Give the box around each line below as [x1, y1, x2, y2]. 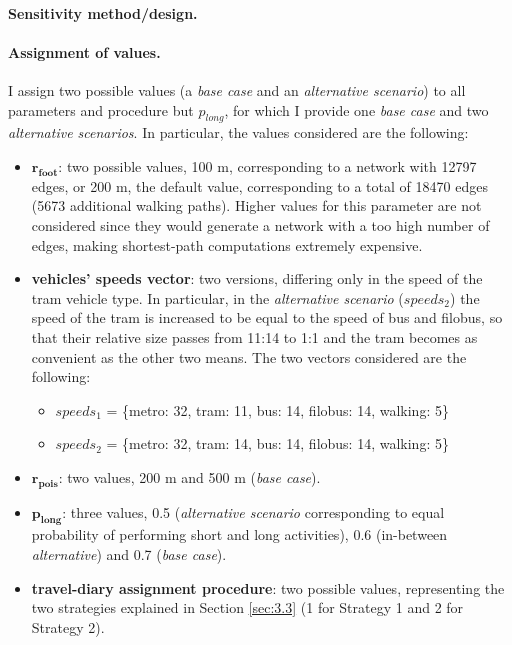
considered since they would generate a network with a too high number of [31, 214, 490, 235]
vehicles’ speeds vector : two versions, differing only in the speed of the [31, 268, 483, 289]
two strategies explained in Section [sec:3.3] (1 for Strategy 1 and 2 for [31, 597, 464, 618]
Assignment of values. [8, 41, 161, 62]
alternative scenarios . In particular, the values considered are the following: [8, 122, 469, 143]
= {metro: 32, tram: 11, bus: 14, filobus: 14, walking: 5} [106, 399, 449, 420]
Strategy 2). [31, 616, 105, 637]
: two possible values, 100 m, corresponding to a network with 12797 [58, 155, 477, 176]
